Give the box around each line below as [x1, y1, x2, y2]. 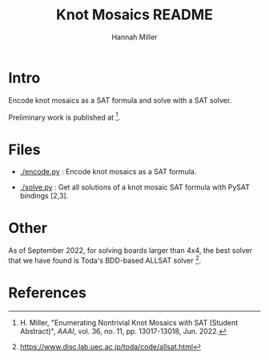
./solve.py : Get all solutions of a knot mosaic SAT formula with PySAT [19, 182, 251, 192]
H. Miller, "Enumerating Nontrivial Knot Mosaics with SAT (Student [19, 317, 239, 327]
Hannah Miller [111, 32, 158, 42]
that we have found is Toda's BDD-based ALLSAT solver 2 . [8, 255, 202, 265]
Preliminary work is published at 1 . [8, 111, 121, 122]
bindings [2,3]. [19, 191, 69, 201]
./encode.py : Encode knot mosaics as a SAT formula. [19, 167, 197, 177]
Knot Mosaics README [55, 6, 214, 24]
